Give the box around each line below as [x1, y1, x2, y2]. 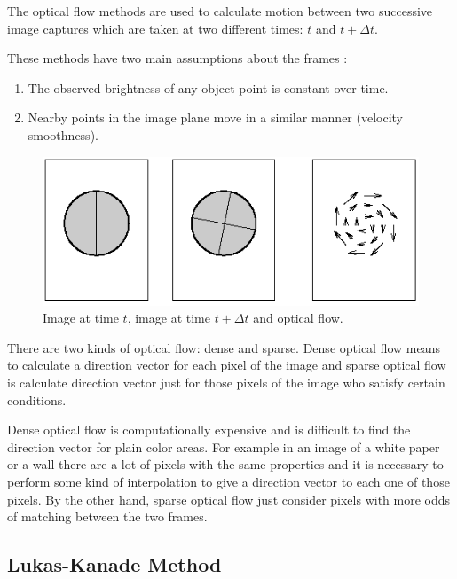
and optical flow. [253, 309, 343, 327]
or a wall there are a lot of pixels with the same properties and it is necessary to [7, 455, 444, 473]
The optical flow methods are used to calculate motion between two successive [7, 2, 433, 20]
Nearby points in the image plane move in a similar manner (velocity [28, 108, 403, 127]
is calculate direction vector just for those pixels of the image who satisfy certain [7, 372, 445, 391]
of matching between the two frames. [7, 507, 208, 526]
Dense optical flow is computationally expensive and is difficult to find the [7, 420, 411, 439]
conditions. [7, 390, 67, 409]
